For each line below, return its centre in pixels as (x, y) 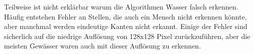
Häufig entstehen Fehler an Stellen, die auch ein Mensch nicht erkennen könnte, (126, 16)
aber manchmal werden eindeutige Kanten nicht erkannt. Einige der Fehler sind (126, 26)
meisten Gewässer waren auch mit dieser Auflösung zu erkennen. (103, 46)
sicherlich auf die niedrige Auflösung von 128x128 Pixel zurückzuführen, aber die (127, 36)
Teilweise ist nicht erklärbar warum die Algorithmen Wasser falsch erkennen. (121, 6)
